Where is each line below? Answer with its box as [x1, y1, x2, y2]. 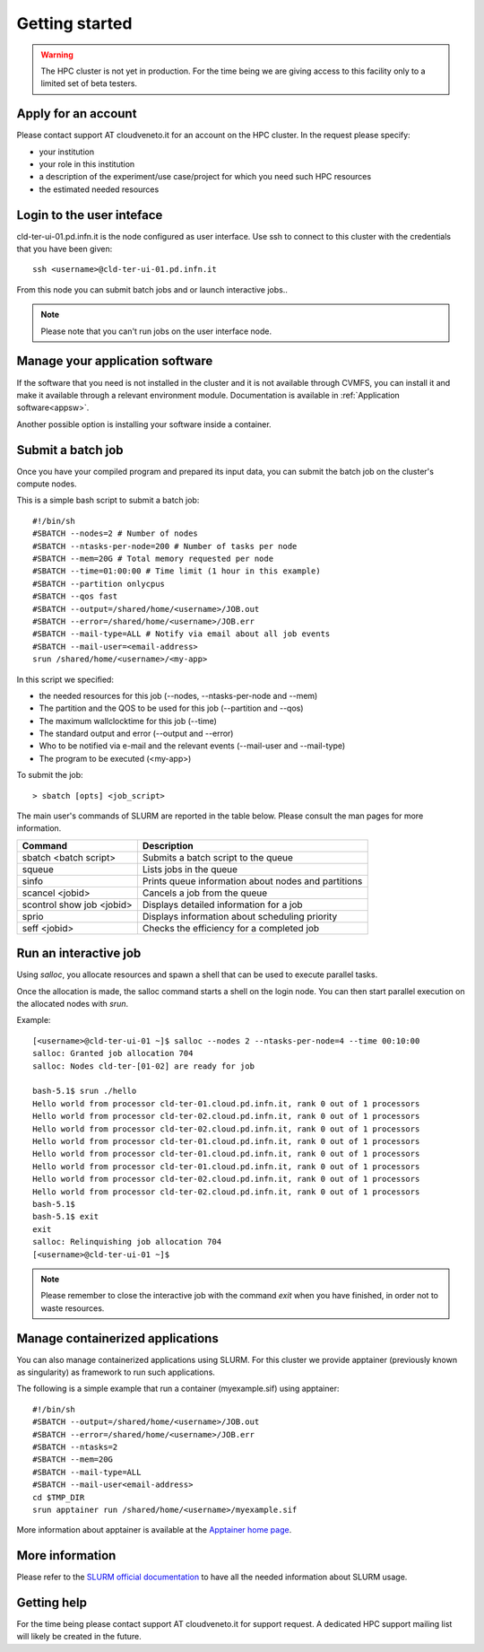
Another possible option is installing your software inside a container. [16, 418, 272, 430]
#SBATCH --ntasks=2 [32, 1441, 118, 1452]
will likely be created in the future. [16, 1631, 143, 1642]
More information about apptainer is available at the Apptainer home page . [16, 1525, 292, 1535]
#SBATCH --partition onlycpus [32, 579, 166, 589]
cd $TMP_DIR [32, 1492, 85, 1502]
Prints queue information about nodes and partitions [142, 875, 363, 887]
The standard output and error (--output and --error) [39, 728, 234, 739]
